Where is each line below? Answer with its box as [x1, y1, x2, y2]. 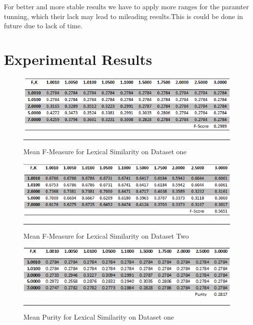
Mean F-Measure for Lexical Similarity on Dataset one [23, 146, 187, 156]
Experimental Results [4, 49, 152, 69]
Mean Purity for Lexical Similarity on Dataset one [23, 312, 174, 322]
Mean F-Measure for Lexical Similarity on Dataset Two [23, 231, 189, 241]
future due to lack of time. [4, 20, 83, 31]
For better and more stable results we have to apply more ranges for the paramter [4, 1, 249, 11]
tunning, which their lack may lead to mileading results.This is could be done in [4, 11, 243, 21]
